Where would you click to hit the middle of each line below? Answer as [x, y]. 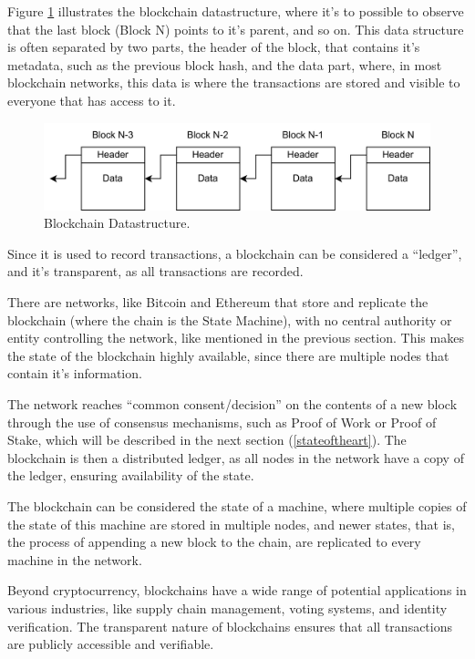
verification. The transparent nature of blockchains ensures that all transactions [230, 626]
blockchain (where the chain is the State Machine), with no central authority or [230, 319]
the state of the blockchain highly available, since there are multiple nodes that [228, 355]
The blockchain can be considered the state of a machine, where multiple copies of [237, 505]
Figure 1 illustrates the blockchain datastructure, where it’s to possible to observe [236, 11]
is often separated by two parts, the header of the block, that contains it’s [214, 47]
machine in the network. [75, 559]
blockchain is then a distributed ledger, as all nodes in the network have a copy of [236, 457]
